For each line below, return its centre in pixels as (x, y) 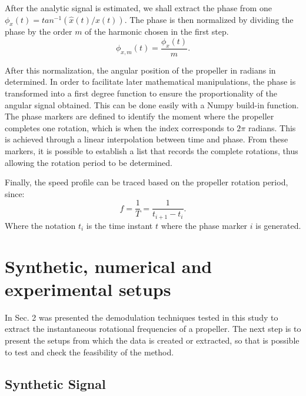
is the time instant (119, 225)
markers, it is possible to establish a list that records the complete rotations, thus (152, 150)
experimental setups (88, 289)
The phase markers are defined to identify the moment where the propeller (139, 116)
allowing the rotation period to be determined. (89, 162)
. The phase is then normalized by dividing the (209, 19)
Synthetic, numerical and (109, 266)
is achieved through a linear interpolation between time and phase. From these (147, 139)
